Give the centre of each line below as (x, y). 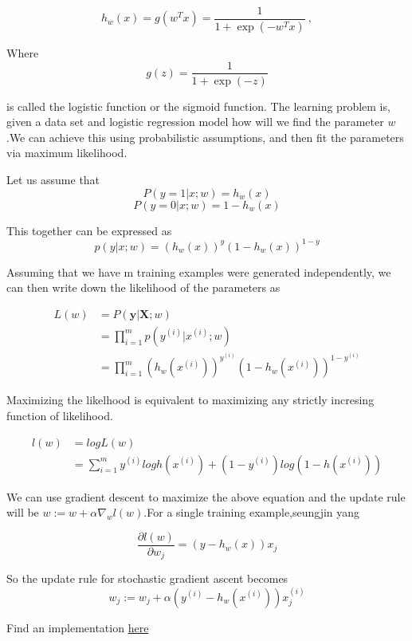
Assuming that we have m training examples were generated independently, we (199, 271)
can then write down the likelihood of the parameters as (143, 287)
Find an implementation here (78, 627)
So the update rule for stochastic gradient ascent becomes (147, 578)
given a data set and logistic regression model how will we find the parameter (195, 122)
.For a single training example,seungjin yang (252, 512)
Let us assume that (53, 179)
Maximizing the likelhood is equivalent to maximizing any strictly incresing (190, 400)
